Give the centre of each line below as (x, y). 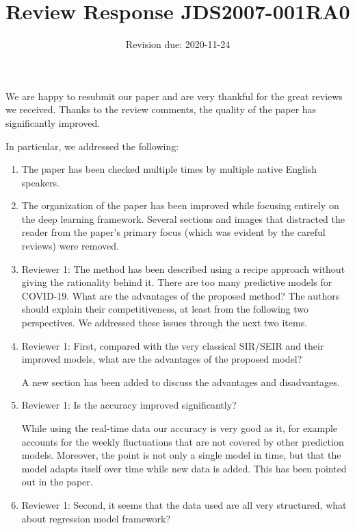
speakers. (40, 182)
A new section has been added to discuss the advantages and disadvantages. (181, 382)
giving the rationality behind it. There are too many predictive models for (177, 282)
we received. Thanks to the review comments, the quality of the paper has (161, 109)
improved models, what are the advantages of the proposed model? (162, 359)
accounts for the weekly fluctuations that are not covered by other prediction (183, 441)
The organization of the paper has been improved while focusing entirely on (180, 205)
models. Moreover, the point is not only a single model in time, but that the (181, 455)
